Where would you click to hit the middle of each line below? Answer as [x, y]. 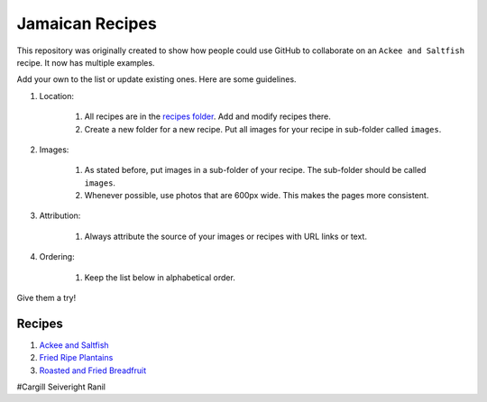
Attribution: [60, 215]
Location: [56, 96]
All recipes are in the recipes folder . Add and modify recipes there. [207, 116]
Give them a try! [46, 298]
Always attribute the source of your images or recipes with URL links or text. [225, 236]
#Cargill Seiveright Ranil [61, 387]
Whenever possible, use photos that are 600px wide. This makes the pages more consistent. [257, 196]
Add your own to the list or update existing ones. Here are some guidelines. [156, 79]
